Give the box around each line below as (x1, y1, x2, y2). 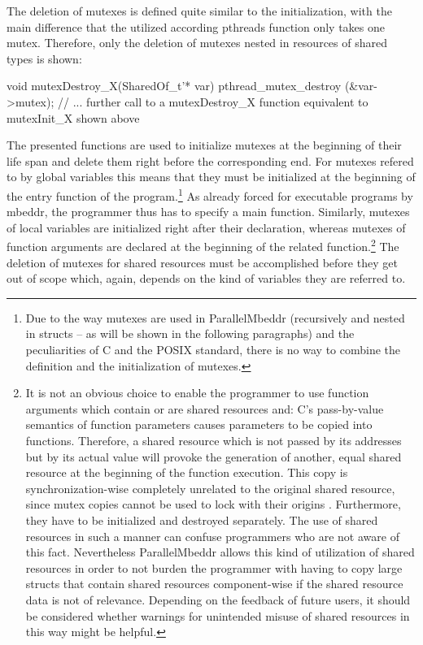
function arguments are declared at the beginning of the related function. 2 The (7, 236, 399, 255)
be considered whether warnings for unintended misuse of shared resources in (25, 607, 410, 624)
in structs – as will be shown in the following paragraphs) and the (25, 325, 355, 342)
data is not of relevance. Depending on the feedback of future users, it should (25, 591, 411, 608)
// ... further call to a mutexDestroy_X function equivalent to (57, 93, 368, 110)
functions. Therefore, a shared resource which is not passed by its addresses (25, 431, 402, 448)
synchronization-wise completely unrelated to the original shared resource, (25, 479, 395, 496)
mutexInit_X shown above (7, 109, 140, 126)
